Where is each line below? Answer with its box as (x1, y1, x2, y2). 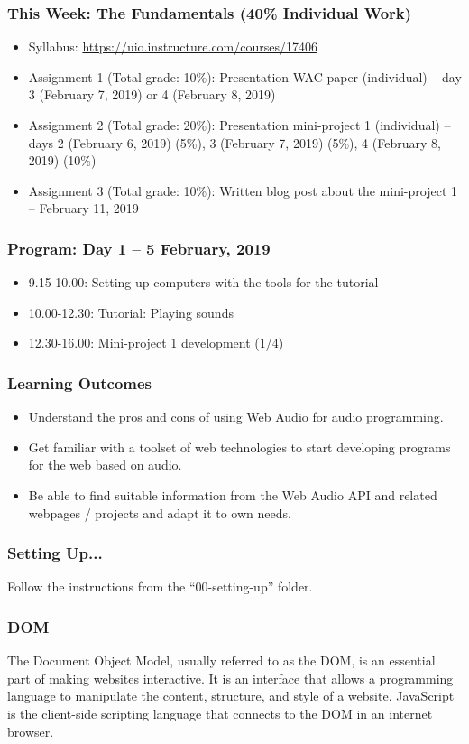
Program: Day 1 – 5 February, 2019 (7, 237, 271, 259)
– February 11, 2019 (28, 199, 139, 218)
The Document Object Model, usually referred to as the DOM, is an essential (7, 651, 436, 670)
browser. (7, 721, 54, 740)
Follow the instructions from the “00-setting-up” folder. (7, 577, 313, 596)
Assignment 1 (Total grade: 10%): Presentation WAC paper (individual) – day (28, 67, 462, 86)
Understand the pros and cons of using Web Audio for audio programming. (28, 407, 444, 426)
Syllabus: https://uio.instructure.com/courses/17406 (28, 37, 318, 56)
